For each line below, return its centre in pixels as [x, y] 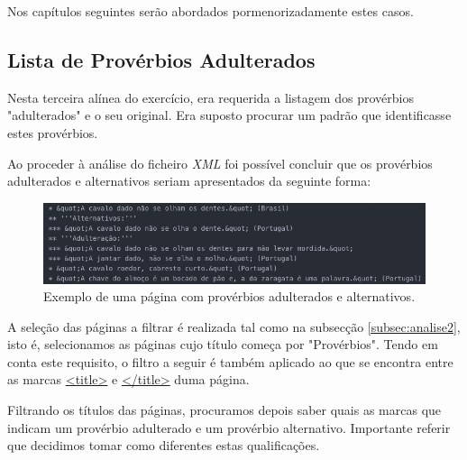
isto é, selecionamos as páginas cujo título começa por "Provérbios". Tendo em [223, 344]
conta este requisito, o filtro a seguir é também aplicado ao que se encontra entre [230, 361]
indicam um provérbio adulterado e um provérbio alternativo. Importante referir [229, 427]
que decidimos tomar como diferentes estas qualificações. [164, 445]
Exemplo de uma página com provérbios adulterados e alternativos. [229, 296]
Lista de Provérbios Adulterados [161, 59]
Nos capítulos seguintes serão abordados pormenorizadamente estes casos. [211, 11]
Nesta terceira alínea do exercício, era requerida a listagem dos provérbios [211, 97]
